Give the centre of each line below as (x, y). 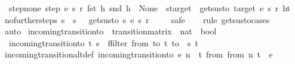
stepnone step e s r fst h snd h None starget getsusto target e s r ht (150, 8)
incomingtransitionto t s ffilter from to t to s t (103, 42)
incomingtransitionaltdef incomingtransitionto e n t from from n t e (139, 54)
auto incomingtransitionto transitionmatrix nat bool (110, 31)
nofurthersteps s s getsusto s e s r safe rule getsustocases (137, 19)
